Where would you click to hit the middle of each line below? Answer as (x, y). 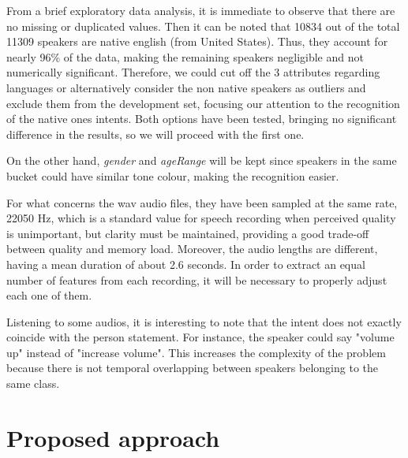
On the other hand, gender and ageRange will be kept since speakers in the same (202, 160)
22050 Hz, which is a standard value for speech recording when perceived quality (201, 218)
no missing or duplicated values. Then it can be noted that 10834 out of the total (203, 26)
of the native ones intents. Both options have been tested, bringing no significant (202, 119)
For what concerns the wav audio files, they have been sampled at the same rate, (202, 202)
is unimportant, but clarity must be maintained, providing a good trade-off (188, 233)
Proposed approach (113, 437)
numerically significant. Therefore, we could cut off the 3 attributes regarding (193, 72)
